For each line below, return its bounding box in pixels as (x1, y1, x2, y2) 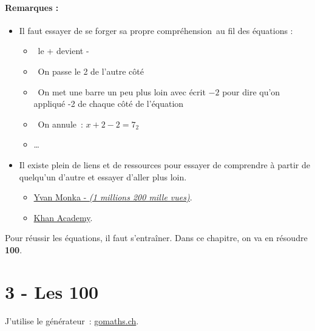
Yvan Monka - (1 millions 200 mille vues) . (33, 191, 192, 203)
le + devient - (38, 44, 89, 57)
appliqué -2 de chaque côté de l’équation (33, 97, 184, 110)
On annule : (38, 117, 83, 130)
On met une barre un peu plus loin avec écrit (38, 85, 206, 98)
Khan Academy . (33, 211, 93, 224)
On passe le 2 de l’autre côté (38, 64, 144, 77)
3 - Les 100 (5, 279, 99, 304)
